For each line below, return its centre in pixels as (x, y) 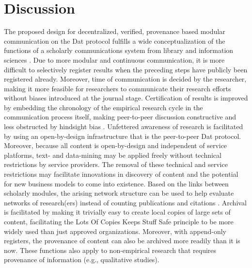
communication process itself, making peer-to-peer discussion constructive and (120, 117)
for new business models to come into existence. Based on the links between (116, 183)
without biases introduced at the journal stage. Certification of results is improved (126, 98)
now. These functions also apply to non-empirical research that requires (110, 250)
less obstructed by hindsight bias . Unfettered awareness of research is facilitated (124, 126)
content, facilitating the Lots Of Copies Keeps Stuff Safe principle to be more (119, 221)
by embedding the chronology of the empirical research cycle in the (103, 107)
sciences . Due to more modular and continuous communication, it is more (114, 59)
